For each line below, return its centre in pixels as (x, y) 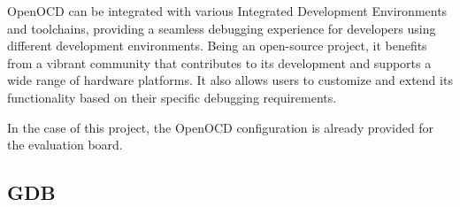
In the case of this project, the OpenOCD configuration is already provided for (221, 127)
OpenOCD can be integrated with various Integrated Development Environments (227, 11)
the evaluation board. (65, 145)
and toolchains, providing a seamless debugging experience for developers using (222, 28)
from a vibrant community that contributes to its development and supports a (219, 62)
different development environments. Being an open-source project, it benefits (217, 46)
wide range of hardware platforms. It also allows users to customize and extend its (230, 80)
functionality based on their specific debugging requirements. (172, 97)
